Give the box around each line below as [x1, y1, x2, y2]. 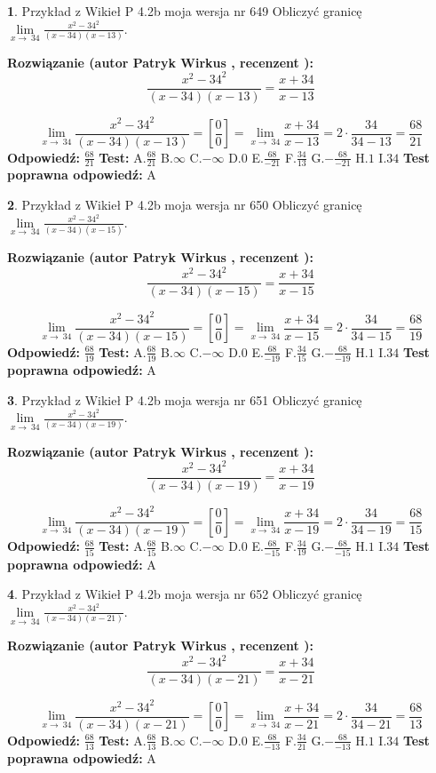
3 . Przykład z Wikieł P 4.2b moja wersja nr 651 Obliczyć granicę [7, 390, 362, 409]
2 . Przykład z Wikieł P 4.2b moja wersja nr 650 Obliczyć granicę [7, 195, 362, 214]
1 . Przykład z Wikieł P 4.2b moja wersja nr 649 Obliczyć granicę [7, 2, 362, 20]
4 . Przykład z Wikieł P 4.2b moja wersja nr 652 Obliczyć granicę [7, 585, 362, 603]
